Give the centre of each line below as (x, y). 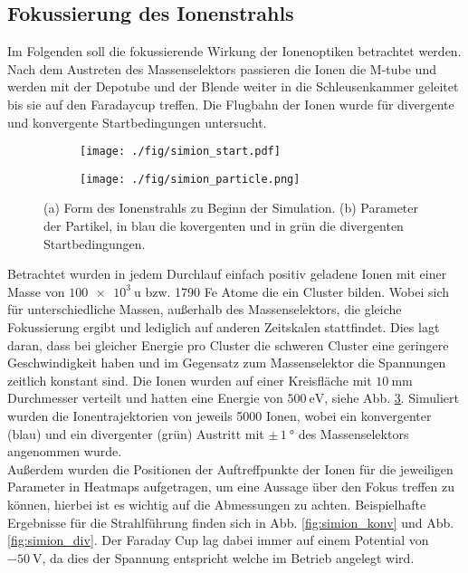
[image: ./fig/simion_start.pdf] (180, 152)
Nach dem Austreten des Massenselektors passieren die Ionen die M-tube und (222, 68)
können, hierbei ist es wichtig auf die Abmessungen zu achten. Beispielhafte (217, 504)
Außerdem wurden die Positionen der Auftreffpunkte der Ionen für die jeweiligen (230, 468)
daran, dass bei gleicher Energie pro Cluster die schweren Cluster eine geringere (228, 344)
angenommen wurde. (65, 451)
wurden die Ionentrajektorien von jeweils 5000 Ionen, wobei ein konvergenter (220, 416)
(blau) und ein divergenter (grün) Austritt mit (136, 433)
